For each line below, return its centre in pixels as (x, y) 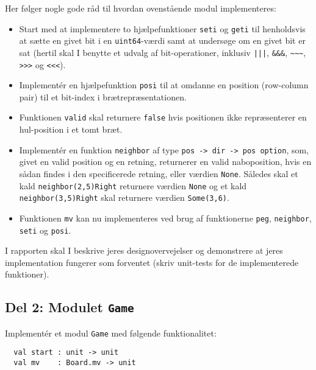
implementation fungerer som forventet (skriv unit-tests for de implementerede (152, 262)
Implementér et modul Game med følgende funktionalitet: (111, 333)
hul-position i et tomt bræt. (71, 129)
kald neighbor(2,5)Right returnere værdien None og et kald (133, 185)
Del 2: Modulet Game (70, 307)
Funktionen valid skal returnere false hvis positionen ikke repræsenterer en (163, 117)
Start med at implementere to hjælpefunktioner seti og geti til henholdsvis (162, 28)
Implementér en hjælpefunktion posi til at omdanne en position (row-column (164, 85)
